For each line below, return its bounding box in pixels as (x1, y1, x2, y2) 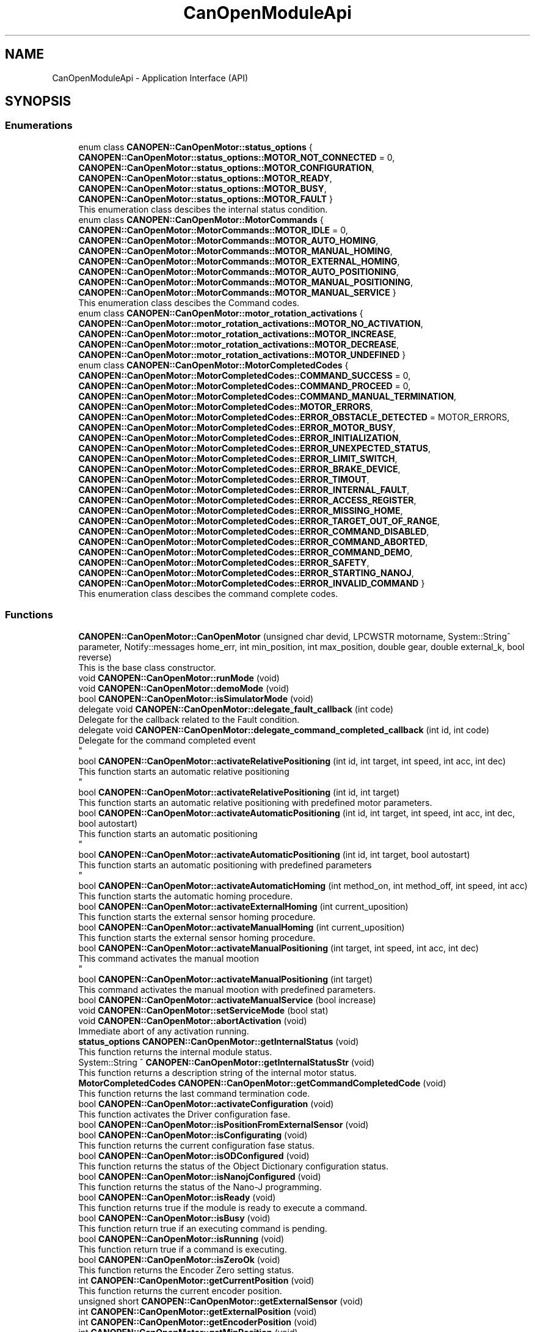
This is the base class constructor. (78, 662, 216, 673)
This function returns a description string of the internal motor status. (78, 1067, 357, 1078)
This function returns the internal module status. (78, 1046, 272, 1057)
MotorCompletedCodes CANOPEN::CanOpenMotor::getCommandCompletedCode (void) (78, 1077, 446, 1088)
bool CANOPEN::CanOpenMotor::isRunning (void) (78, 1233, 285, 1244)
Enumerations (5, 119, 73, 132)
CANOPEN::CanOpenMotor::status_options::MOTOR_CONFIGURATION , (78, 162, 374, 173)
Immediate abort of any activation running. (78, 1025, 249, 1036)
